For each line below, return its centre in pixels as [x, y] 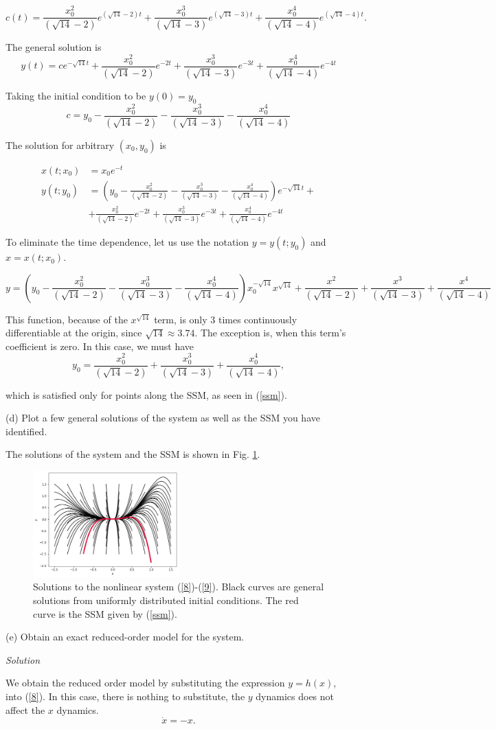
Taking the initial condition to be [76, 95]
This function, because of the [67, 319]
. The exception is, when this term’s [270, 333]
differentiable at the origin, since [74, 333]
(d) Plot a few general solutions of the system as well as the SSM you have [163, 418]
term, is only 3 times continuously [226, 319]
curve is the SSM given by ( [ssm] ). [105, 613]
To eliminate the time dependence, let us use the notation [127, 242]
